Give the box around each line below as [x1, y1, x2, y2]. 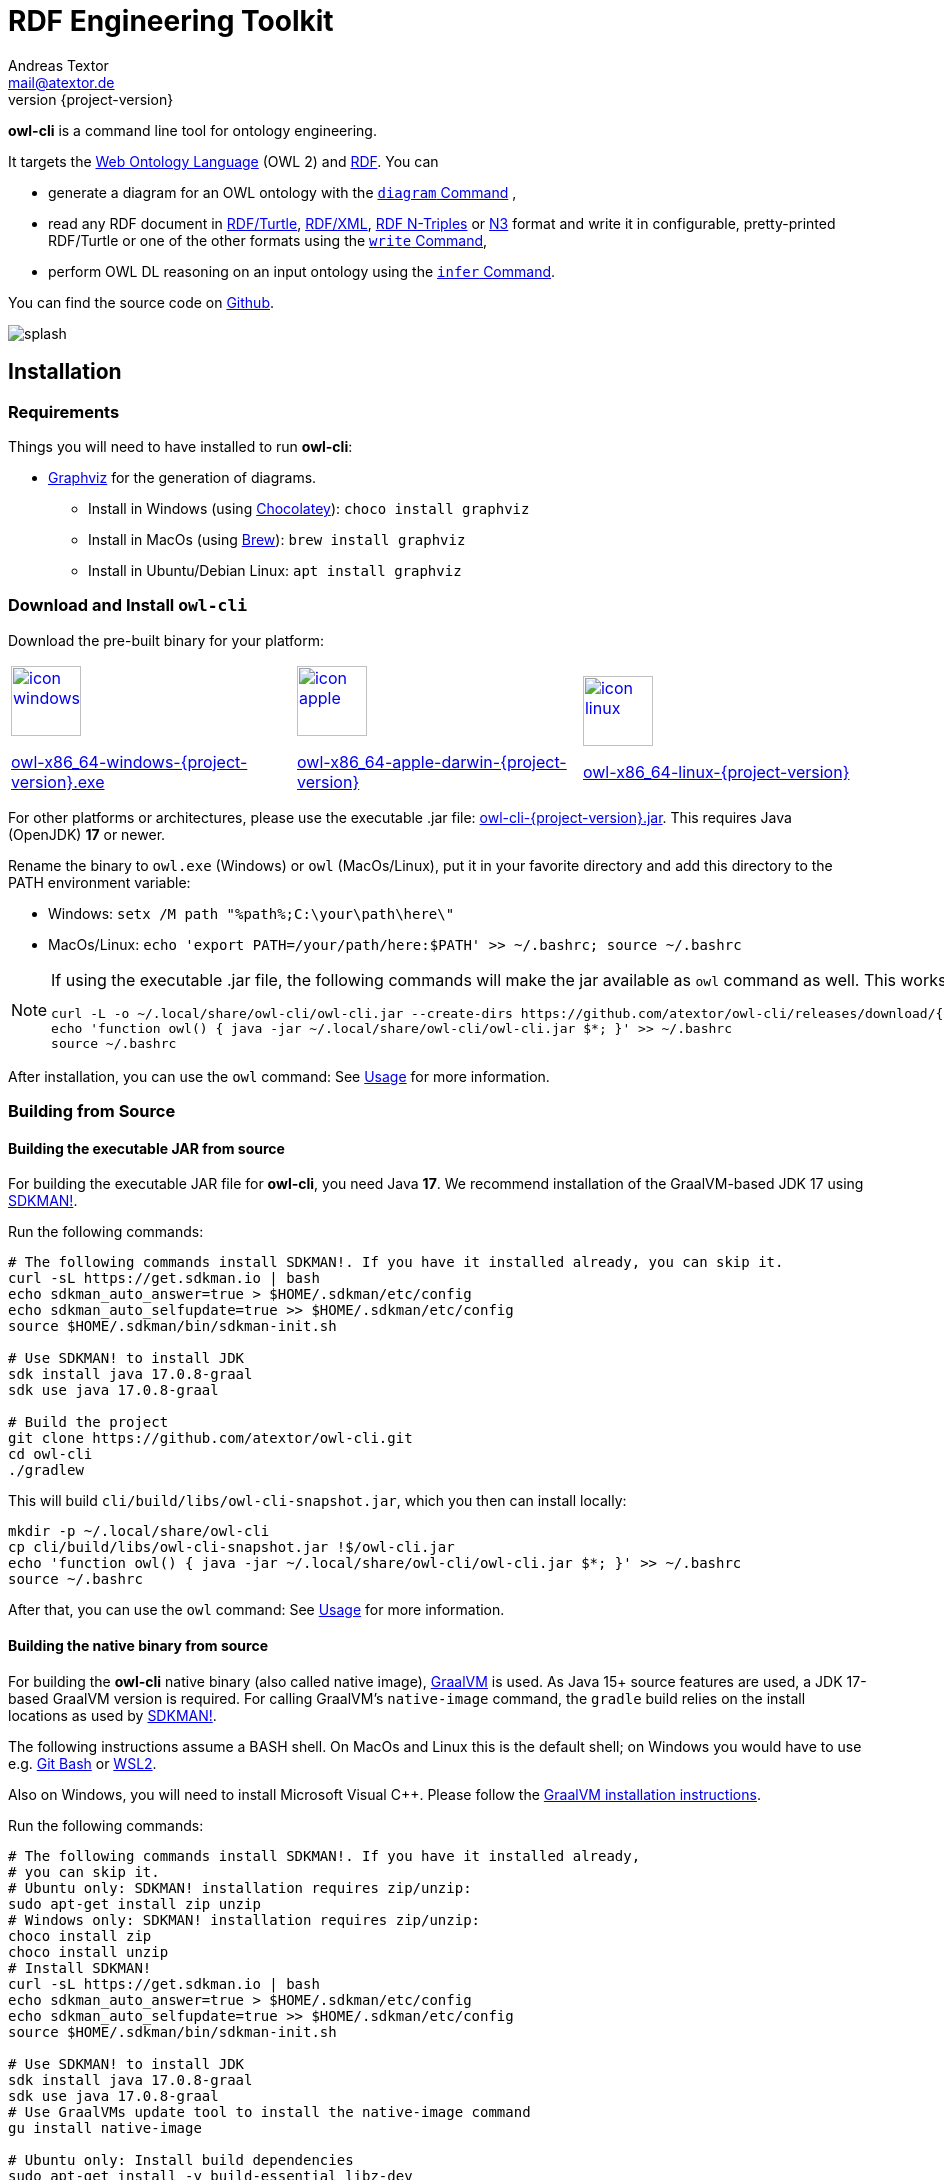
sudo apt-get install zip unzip [8, 1895, 261, 1912]
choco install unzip [8, 1943, 169, 1960]
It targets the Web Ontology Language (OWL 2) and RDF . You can [8, 152, 439, 170]
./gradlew [8, 1462, 84, 1479]
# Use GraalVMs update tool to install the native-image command [8, 2103, 531, 2120]
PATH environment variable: [8, 873, 191, 891]
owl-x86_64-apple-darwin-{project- [296, 751, 567, 772]
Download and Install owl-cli [8, 595, 248, 616]
